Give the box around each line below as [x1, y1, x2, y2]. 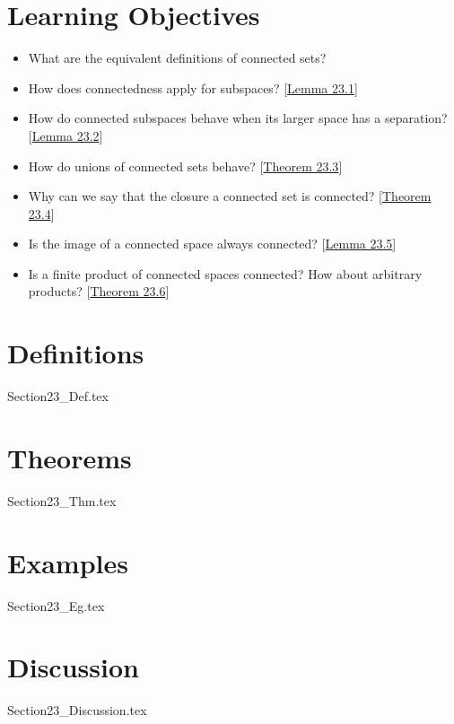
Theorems [7, 439, 132, 475]
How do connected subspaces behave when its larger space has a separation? [28, 109, 448, 127]
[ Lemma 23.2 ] [28, 126, 103, 144]
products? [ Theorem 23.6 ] [28, 282, 170, 301]
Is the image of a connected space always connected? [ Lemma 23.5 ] [28, 234, 397, 253]
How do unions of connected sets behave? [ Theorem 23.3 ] [28, 156, 343, 175]
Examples [7, 544, 128, 580]
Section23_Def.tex [7, 387, 109, 406]
